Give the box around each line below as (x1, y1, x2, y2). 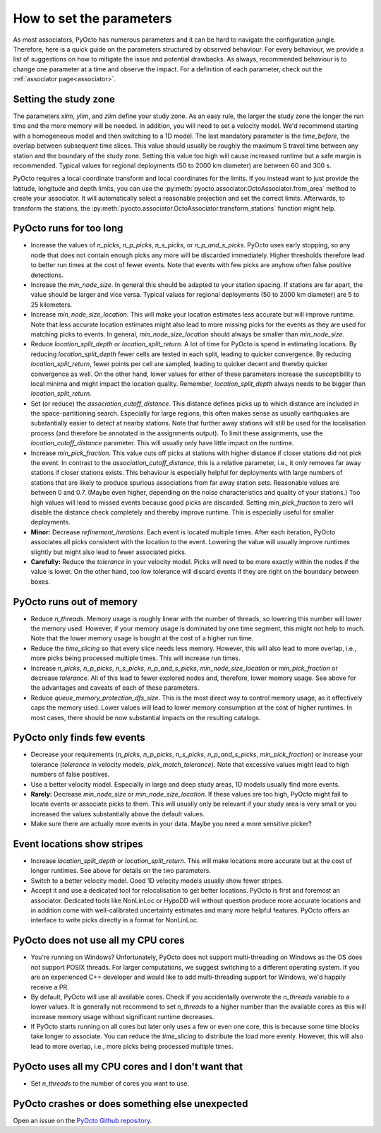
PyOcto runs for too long (13, 223, 123, 235)
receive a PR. (30, 982, 70, 991)
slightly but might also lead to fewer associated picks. (30, 548, 187, 556)
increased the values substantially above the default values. (30, 809, 205, 818)
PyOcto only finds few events (13, 732, 146, 744)
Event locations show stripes (13, 838, 144, 850)
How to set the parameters (13, 11, 172, 26)
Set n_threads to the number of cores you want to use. (30, 1079, 190, 1088)
